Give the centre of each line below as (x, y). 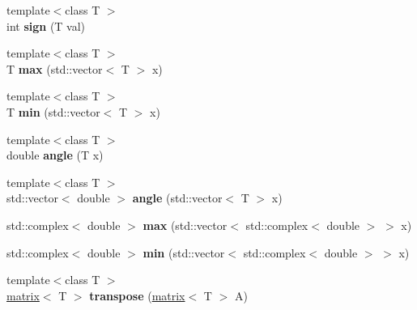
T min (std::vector (53, 111)
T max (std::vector (55, 68)
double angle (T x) (55, 155)
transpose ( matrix (137, 295)
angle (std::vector (177, 198)
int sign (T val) (46, 25)
